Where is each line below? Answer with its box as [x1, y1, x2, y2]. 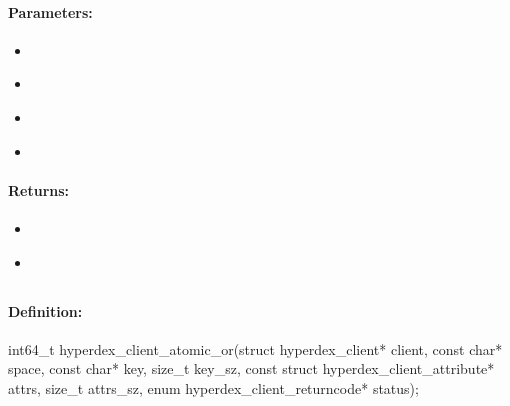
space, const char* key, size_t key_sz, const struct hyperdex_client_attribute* [8, 358, 495, 379]
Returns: [8, 179, 70, 200]
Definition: [8, 300, 83, 321]
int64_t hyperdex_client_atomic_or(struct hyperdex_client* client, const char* [8, 338, 503, 359]
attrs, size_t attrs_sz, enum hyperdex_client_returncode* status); [8, 377, 419, 398]
